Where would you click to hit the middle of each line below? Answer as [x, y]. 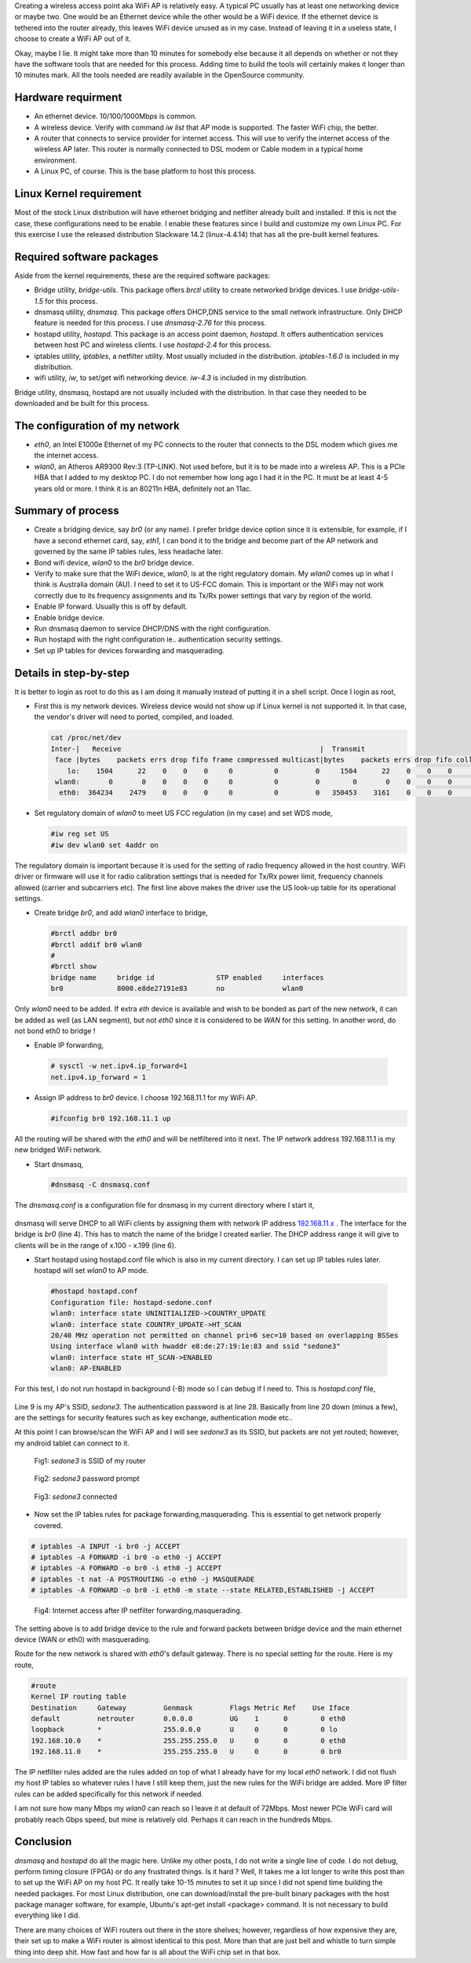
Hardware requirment [68, 98]
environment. [56, 160]
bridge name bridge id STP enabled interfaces [187, 977]
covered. [48, 1525]
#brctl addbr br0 [84, 934]
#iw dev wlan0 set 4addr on [104, 845]
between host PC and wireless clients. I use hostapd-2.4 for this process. [153, 345]
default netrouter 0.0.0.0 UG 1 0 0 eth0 [188, 1718]
